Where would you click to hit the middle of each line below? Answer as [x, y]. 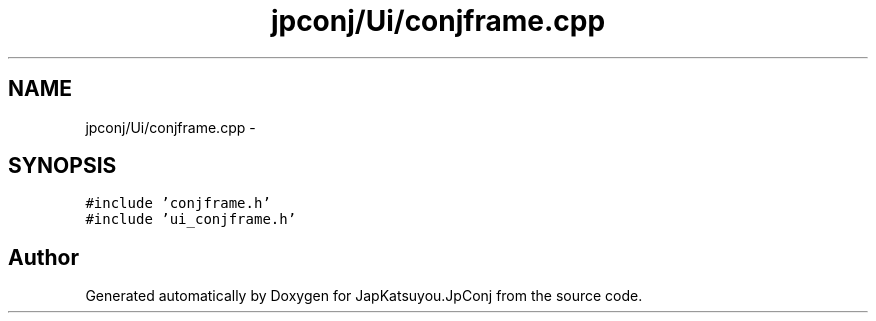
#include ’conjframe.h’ [178, 203]
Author [43, 257]
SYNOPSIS [62, 166]
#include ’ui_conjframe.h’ [191, 219]
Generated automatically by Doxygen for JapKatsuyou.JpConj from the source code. [364, 296]
